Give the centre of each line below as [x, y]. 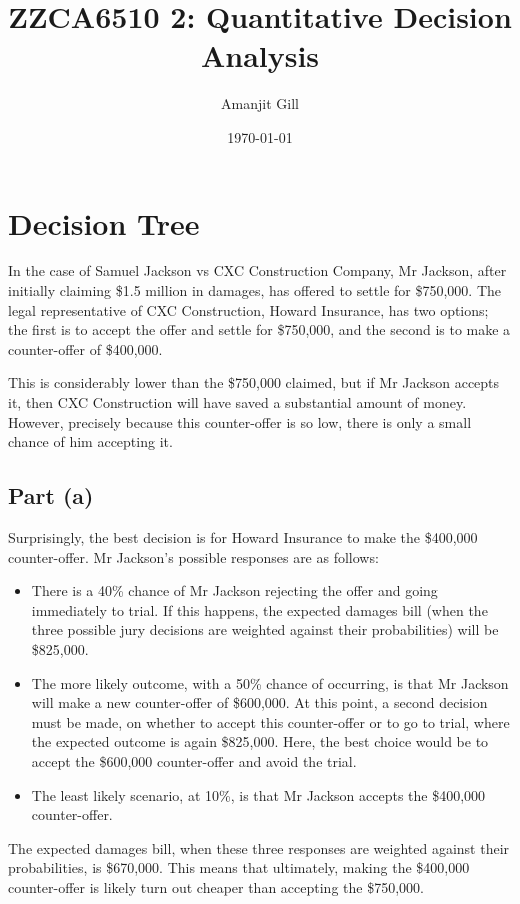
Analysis [260, 55]
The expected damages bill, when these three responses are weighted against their [259, 847]
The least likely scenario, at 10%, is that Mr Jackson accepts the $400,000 [258, 794]
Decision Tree [104, 222]
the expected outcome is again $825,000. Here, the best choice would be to [260, 741]
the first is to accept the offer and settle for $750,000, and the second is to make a [259, 329]
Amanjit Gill [260, 103]
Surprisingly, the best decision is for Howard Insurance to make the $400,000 [243, 536]
